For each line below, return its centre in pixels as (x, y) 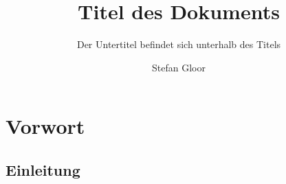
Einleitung (43, 169)
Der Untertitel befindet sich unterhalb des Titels (179, 44)
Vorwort (45, 126)
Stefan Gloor (179, 67)
